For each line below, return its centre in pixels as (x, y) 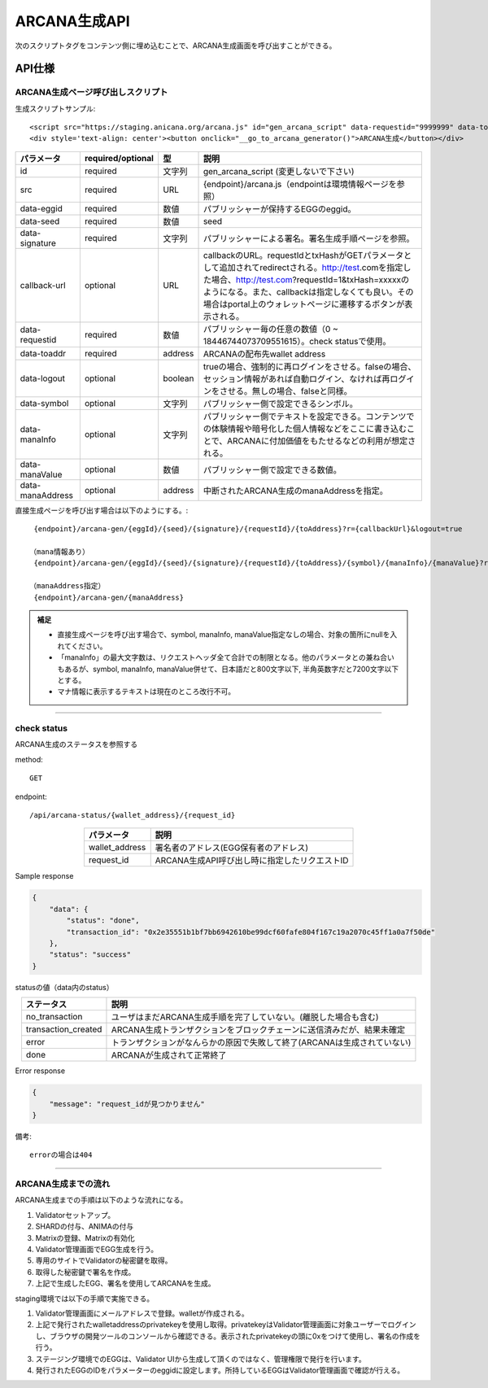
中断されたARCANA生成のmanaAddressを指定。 (295, 491)
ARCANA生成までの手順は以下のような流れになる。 (101, 1200)
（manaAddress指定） (68, 586)
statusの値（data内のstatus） (64, 987)
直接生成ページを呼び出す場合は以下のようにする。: (102, 510)
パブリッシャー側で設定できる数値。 (272, 469)
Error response (40, 1071)
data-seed (40, 221)
